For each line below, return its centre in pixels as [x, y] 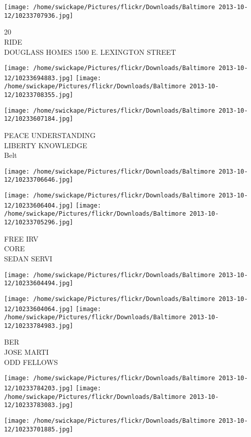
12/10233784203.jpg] [39, 388]
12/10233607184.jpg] [39, 119]
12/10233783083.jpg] [39, 405]
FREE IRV [21, 238]
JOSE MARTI [26, 352]
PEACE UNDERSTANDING [50, 135]
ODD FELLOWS [31, 362]
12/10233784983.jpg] [39, 326]
